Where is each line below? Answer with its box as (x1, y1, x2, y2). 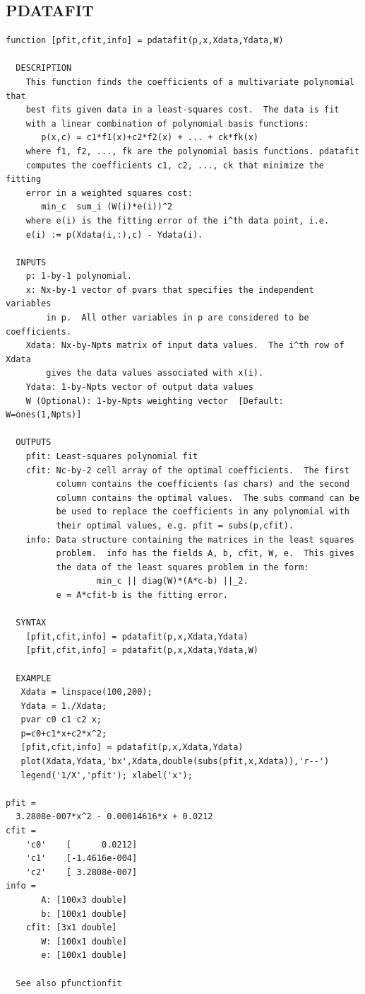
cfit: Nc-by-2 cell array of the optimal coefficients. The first (25, 465, 349, 475)
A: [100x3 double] (41, 895, 127, 906)
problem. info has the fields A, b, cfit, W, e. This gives (56, 548, 354, 559)
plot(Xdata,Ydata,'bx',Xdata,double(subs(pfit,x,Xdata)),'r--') (20, 756, 330, 767)
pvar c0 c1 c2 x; (20, 715, 102, 725)
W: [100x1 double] (41, 936, 127, 947)
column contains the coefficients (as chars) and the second (56, 479, 349, 490)
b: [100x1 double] (41, 908, 127, 919)
